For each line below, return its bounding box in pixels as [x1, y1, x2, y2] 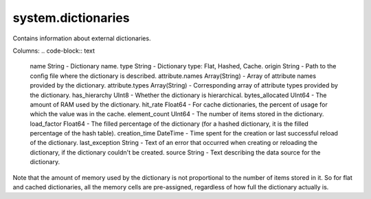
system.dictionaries [12, 10, 130, 25]
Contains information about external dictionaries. [12, 34, 151, 42]
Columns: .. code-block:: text [12, 47, 95, 55]
